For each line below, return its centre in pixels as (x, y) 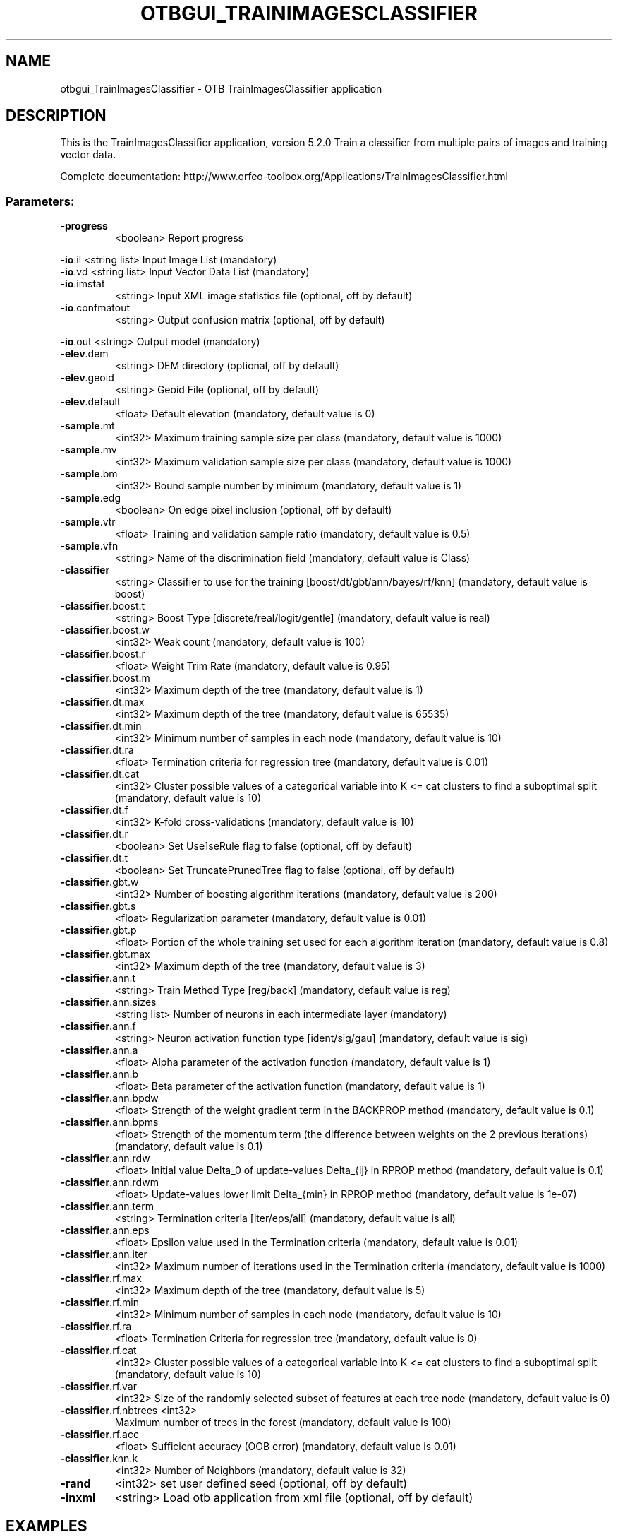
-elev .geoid (87, 378)
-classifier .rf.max (101, 1278)
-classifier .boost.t (103, 606)
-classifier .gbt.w (99, 882)
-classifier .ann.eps (105, 1230)
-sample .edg (91, 498)
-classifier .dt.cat (100, 774)
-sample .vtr (88, 522)
